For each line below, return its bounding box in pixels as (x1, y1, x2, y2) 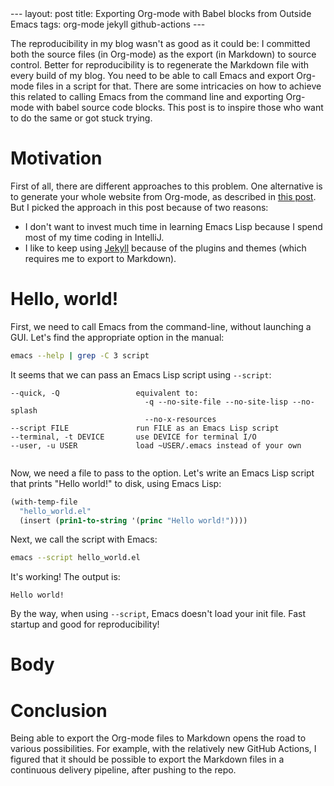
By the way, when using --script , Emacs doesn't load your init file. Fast (10, 608, 307, 620)
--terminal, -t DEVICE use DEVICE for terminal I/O (10, 432, 257, 442)
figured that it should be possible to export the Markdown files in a (10, 753, 285, 766)
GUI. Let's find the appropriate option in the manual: (10, 331, 225, 343)
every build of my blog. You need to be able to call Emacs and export (10, 70, 295, 81)
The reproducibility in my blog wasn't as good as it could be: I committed (10, 38, 311, 49)
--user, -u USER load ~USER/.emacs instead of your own (10, 440, 302, 451)
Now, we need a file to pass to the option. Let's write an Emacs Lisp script (10, 467, 315, 479)
